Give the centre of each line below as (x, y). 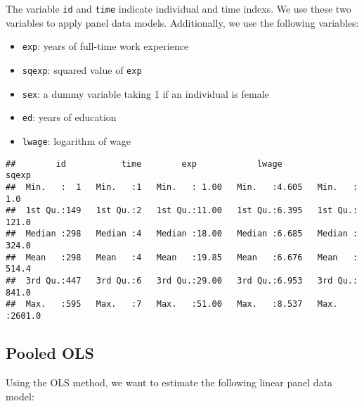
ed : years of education (69, 117)
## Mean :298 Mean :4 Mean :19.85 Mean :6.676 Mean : (182, 257)
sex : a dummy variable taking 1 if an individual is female (145, 93)
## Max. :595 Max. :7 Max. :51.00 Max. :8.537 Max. (172, 304)
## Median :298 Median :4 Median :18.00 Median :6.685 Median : (182, 234)
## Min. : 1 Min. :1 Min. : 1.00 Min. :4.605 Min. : (182, 187)
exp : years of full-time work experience (105, 46)
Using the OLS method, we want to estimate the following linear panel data (169, 382)
